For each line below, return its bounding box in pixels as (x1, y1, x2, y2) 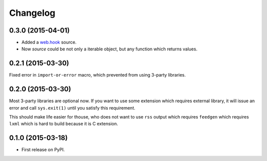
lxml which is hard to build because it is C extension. (9, 121, 118, 127)
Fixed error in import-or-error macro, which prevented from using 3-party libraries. (9, 72, 186, 78)
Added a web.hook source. (21, 40, 77, 45)
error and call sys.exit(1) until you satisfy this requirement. (9, 105, 135, 111)
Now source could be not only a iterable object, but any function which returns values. (21, 46, 198, 52)
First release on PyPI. (21, 147, 65, 153)
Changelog (9, 7, 55, 18)
